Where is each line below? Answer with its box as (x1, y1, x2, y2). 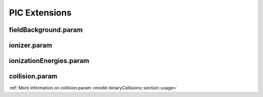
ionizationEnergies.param (9, 57, 90, 65)
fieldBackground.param (9, 26, 83, 34)
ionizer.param (9, 41, 52, 49)
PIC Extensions (9, 7, 72, 18)
